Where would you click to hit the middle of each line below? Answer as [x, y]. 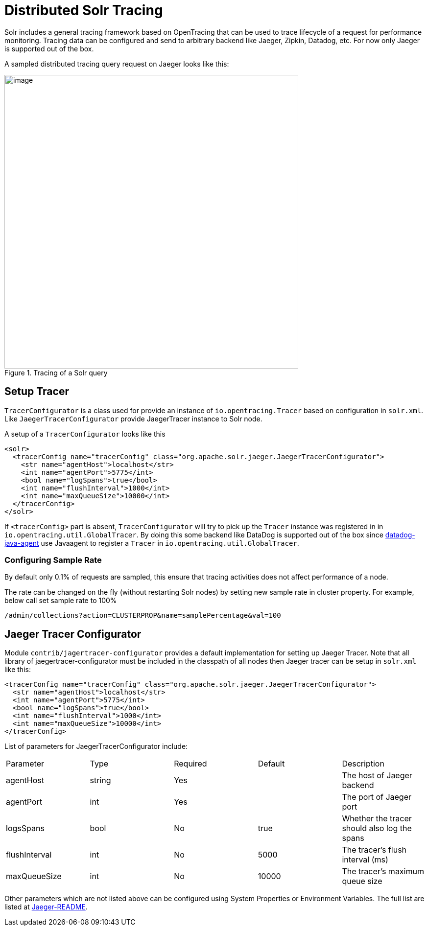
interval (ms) [365, 860]
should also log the [377, 828]
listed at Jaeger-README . [46, 907]
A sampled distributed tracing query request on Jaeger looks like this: [117, 64]
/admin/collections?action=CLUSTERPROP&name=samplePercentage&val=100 [143, 616]
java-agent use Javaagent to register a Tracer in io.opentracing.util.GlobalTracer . [152, 543]
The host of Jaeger [377, 776]
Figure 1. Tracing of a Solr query [56, 372]
